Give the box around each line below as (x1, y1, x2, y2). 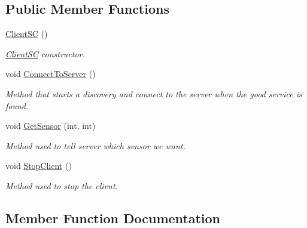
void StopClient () (5, 159, 72, 172)
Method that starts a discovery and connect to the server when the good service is (5, 87, 302, 100)
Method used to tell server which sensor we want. (5, 139, 186, 152)
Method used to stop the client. (5, 179, 118, 192)
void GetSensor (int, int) (5, 119, 96, 132)
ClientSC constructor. (5, 47, 85, 60)
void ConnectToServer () (5, 67, 96, 80)
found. (5, 99, 29, 112)
